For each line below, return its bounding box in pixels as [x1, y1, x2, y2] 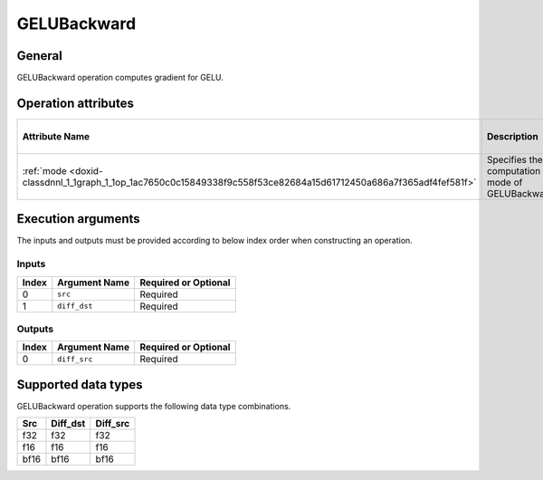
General [16, 48, 63, 63]
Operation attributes [16, 95, 135, 110]
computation [486, 164, 541, 177]
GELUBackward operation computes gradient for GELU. [16, 72, 224, 83]
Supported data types [16, 377, 144, 392]
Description [486, 130, 538, 142]
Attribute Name [22, 130, 90, 142]
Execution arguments [16, 211, 140, 226]
